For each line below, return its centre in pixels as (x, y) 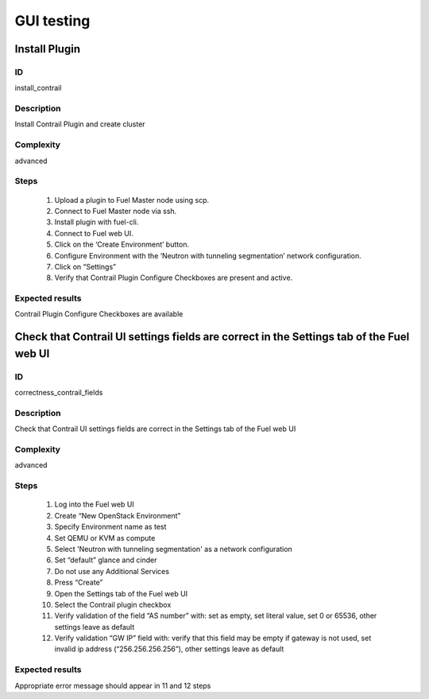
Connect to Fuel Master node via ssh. (116, 211)
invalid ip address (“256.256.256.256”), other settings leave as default (169, 649)
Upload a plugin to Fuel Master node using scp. (132, 200)
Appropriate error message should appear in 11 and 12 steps (113, 685)
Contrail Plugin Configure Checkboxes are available (99, 314)
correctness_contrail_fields (59, 393)
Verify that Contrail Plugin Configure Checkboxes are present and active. (174, 278)
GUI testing (52, 21)
